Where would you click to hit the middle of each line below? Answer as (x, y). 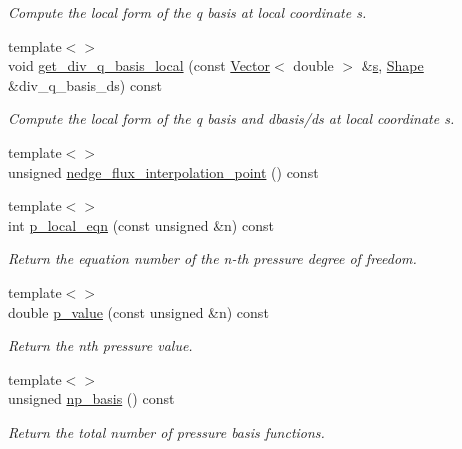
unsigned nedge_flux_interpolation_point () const (163, 171)
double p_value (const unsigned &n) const (138, 311)
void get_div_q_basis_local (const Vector (139, 65)
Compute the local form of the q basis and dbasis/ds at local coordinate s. (231, 118)
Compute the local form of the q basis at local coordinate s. (187, 12)
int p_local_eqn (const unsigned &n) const (141, 224)
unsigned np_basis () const (91, 398)
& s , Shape (392, 65)
